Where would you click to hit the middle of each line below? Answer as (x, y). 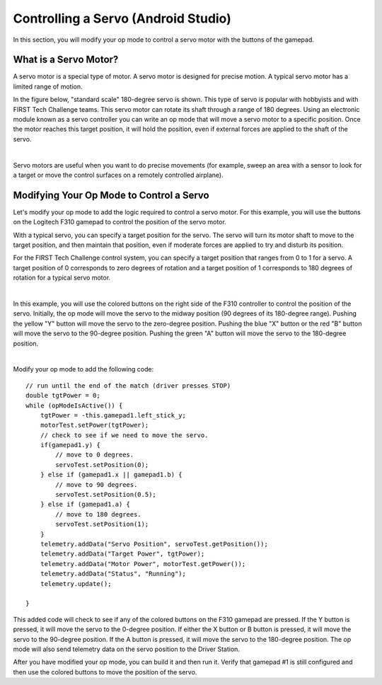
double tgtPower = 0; (63, 396)
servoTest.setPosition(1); (102, 524)
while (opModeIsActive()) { (74, 405)
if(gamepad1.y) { (70, 445)
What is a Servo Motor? (66, 60)
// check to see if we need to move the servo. (124, 435)
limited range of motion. (48, 86)
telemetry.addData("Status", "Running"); (113, 574)
